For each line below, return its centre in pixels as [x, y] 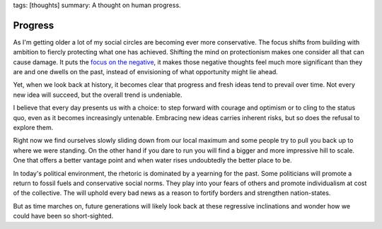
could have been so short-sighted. [63, 216]
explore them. [33, 128]
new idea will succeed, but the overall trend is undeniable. [98, 95]
